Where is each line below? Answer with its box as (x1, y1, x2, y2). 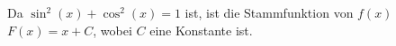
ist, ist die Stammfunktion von (184, 4, 354, 21)
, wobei (93, 20, 132, 39)
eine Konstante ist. (149, 20, 253, 39)
